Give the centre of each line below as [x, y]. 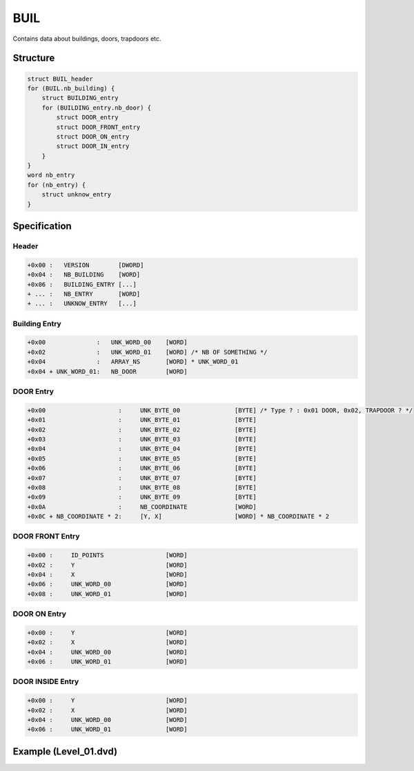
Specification [42, 227]
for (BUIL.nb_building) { [71, 88]
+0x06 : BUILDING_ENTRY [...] [82, 284]
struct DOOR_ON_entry [93, 137]
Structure [34, 58]
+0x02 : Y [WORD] [107, 565]
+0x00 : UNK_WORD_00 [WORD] [107, 342]
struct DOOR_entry [87, 118]
